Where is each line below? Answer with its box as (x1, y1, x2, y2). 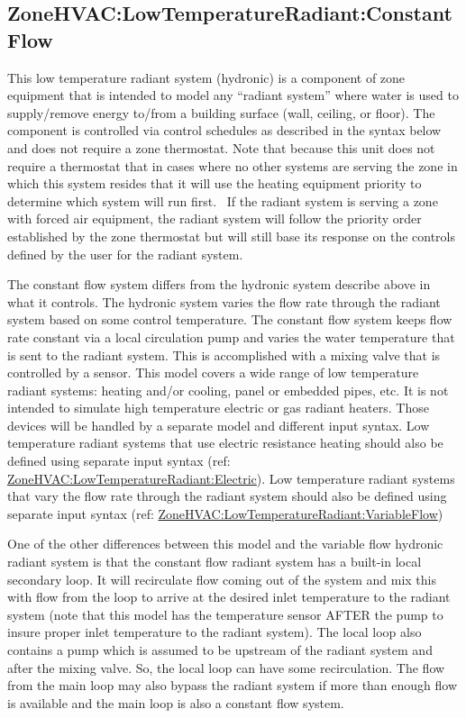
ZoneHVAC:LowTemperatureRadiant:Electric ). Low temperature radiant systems (7, 468, 455, 487)
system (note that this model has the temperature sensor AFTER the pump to (7, 604, 443, 623)
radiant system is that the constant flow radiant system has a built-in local (7, 552, 422, 571)
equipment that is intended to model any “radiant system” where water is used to (7, 86, 459, 105)
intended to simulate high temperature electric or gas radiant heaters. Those (7, 398, 429, 417)
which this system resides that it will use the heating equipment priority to (7, 174, 422, 193)
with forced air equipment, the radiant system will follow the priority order (7, 209, 422, 228)
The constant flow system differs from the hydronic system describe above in (7, 275, 431, 294)
